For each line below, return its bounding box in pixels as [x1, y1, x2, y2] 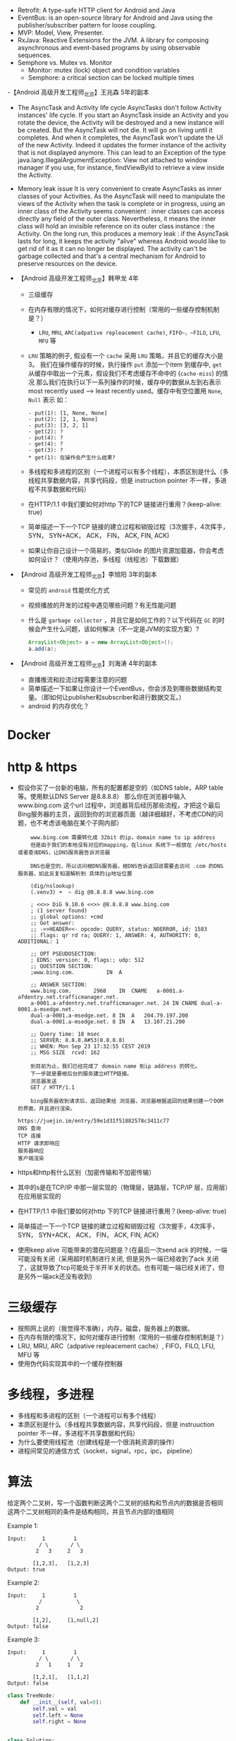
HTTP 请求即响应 [17, 1140, 61, 1147]
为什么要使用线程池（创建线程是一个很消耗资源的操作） [17, 1438, 178, 1446]
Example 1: [7, 1521, 39, 1529]
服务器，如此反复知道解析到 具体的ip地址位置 [17, 870, 132, 877]
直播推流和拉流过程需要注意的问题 [27, 675, 128, 683]
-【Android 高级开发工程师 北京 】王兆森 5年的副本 [7, 88, 149, 98]
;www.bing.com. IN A [30, 969, 123, 976]
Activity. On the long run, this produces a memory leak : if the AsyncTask [17, 229, 229, 238]
